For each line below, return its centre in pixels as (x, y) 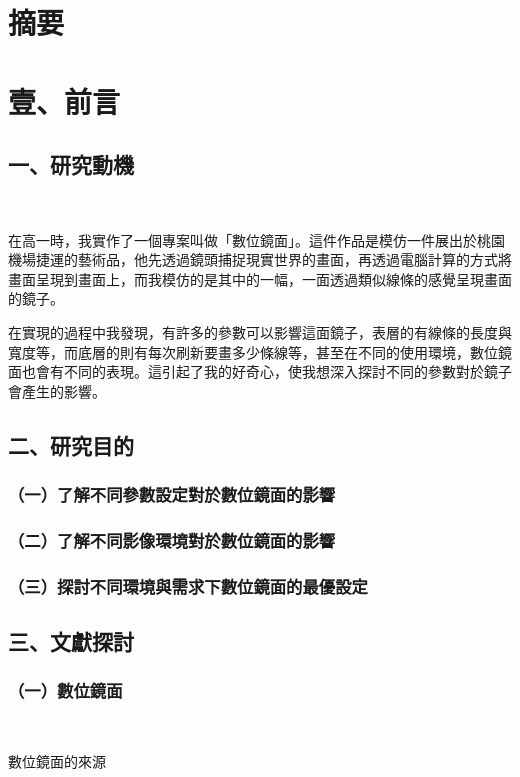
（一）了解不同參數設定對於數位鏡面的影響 (172, 494)
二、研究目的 (71, 444)
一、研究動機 (71, 164)
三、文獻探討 (71, 641)
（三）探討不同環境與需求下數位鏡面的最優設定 (188, 585)
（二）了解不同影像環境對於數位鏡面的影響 (172, 539)
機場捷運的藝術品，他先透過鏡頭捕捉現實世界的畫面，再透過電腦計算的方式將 (260, 259)
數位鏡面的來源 (57, 761)
